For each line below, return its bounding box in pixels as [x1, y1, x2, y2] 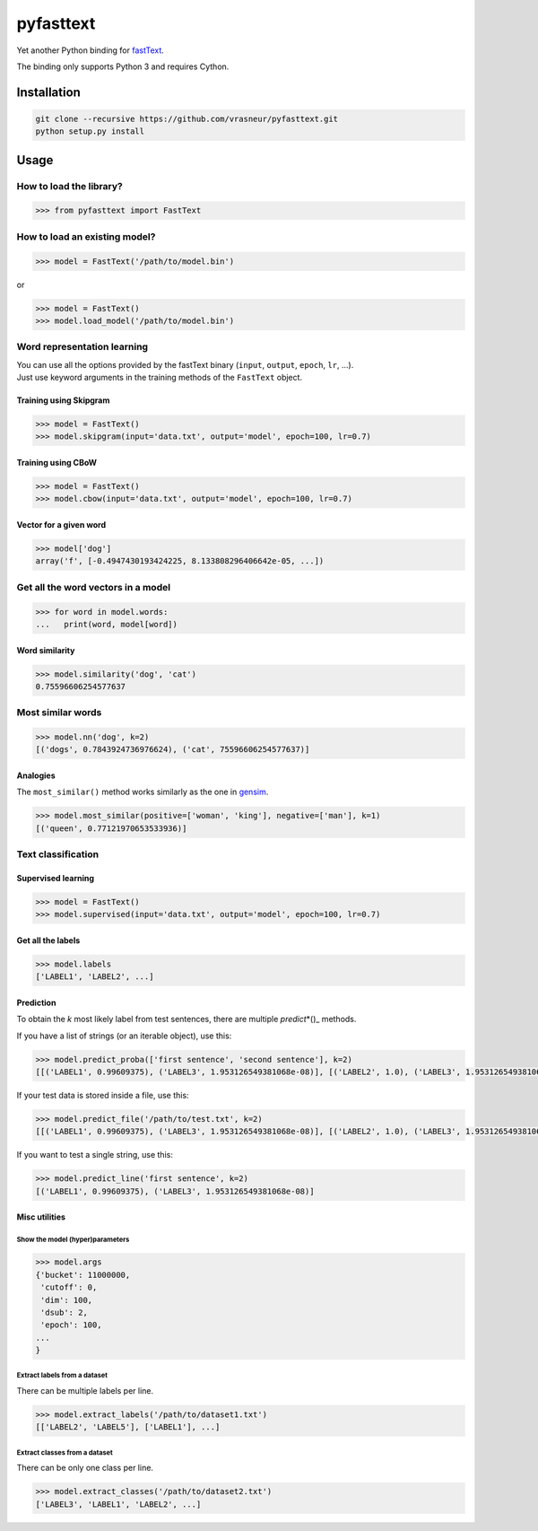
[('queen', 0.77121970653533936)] [35, 823, 187, 834]
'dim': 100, [40, 1295, 93, 1305]
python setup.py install [35, 127, 145, 136]
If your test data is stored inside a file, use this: [16, 1090, 189, 1101]
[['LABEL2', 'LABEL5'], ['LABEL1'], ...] [35, 1422, 221, 1432]
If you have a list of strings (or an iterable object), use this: [16, 1030, 232, 1041]
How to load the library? [16, 179, 123, 192]
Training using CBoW [16, 458, 98, 468]
